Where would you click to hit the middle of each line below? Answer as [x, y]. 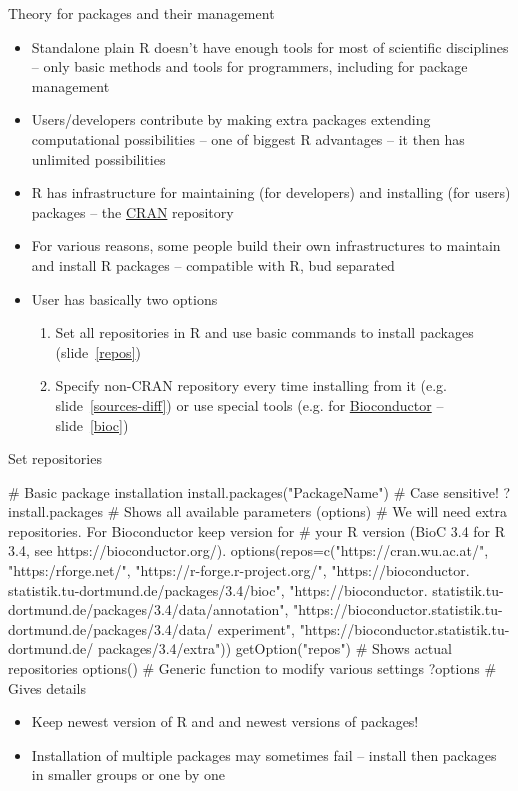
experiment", [256, 628]
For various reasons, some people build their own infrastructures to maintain [266, 245]
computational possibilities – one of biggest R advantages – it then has [248, 138]
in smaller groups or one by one [128, 774]
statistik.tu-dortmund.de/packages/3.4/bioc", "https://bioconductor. [218, 589]
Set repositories [55, 458]
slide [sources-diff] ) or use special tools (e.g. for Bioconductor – [249, 404]
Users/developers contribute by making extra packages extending [231, 119]
